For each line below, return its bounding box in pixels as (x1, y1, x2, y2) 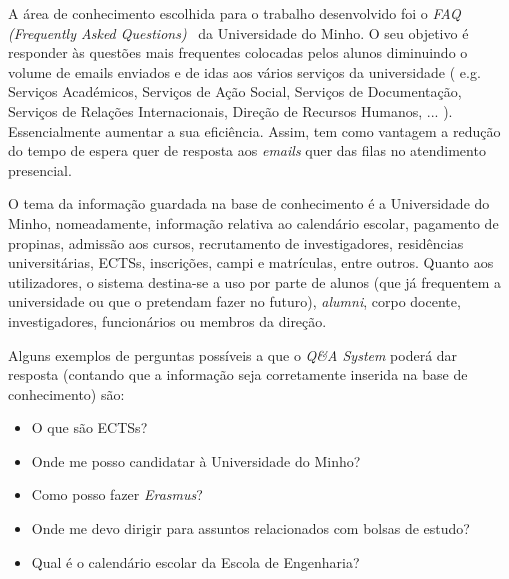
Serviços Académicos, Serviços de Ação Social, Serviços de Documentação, (8, 81, 462, 102)
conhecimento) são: (8, 383, 125, 404)
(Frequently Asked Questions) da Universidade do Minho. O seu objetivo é (8, 22, 469, 43)
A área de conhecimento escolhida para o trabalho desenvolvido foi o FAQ (8, 3, 461, 23)
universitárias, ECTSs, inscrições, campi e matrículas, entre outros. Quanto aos (8, 252, 494, 273)
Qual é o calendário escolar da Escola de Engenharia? (31, 551, 360, 572)
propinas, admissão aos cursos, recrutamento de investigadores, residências (8, 232, 464, 253)
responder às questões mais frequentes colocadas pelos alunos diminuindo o (8, 42, 468, 63)
